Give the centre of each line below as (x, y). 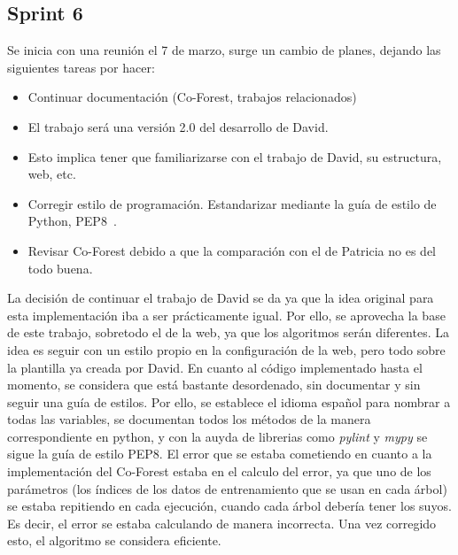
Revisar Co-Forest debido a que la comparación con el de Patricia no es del (232, 250)
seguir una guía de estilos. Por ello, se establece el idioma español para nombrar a (229, 401)
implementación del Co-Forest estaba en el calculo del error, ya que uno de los (219, 471)
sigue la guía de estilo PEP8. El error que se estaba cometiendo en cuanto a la (220, 454)
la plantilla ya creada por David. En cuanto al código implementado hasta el (215, 367)
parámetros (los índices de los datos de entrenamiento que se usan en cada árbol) (227, 488)
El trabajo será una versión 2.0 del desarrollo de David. (178, 126)
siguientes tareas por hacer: (81, 67)
